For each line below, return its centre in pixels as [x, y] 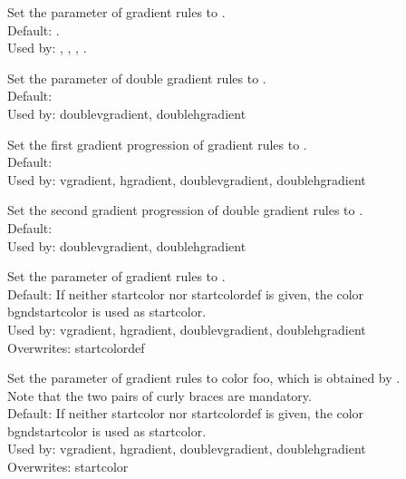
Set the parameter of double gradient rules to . [137, 78]
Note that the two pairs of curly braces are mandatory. [159, 395]
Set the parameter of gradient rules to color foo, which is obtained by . [204, 378]
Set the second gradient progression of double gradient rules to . [185, 210]
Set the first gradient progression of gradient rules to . [157, 144]
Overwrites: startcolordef [76, 347]
